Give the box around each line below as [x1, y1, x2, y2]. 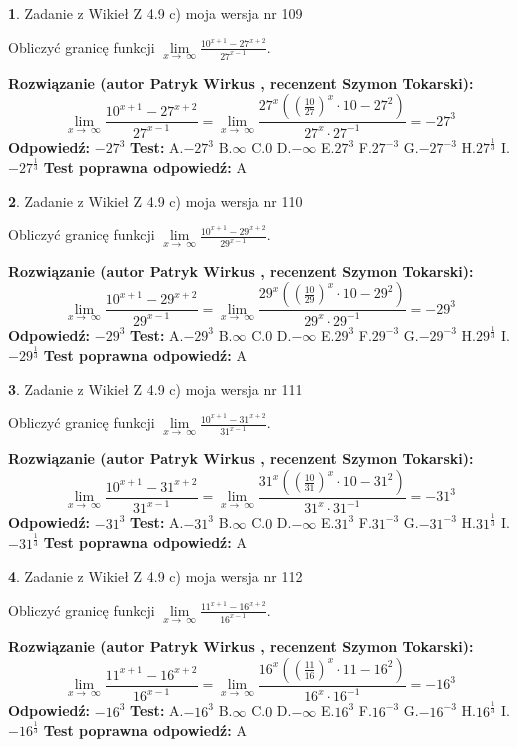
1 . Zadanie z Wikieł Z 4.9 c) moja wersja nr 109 [8, 3, 303, 23]
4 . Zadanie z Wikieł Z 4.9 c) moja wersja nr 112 [8, 566, 303, 587]
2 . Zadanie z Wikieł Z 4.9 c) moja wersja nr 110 [8, 190, 303, 211]
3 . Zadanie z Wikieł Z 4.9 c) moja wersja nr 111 [8, 378, 303, 399]
